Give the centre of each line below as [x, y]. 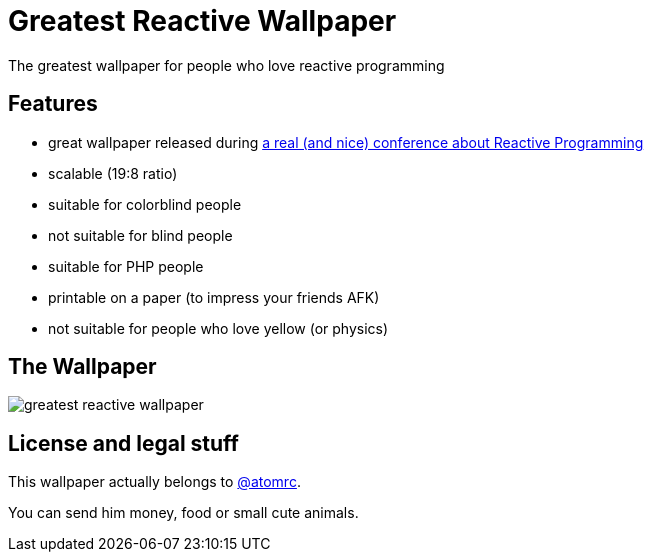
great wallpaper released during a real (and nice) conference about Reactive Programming [346, 142]
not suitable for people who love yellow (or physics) [218, 328]
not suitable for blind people [140, 235]
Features [53, 104]
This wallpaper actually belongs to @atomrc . [154, 482]
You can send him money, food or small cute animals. [183, 513]
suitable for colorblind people [145, 204]
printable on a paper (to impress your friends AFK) [214, 297]
